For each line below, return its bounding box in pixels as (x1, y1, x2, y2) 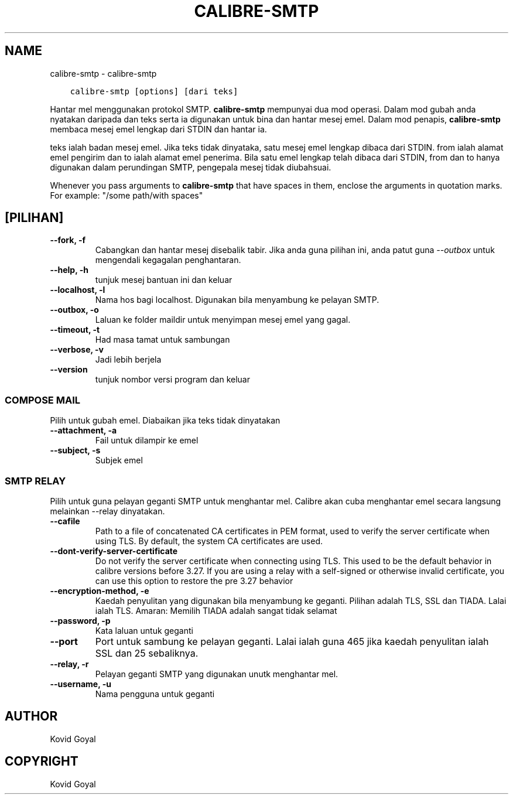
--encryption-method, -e (50, 585, 149, 596)
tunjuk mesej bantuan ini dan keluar (95, 275, 232, 285)
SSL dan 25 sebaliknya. (95, 647, 199, 659)
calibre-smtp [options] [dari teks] (70, 86, 238, 96)
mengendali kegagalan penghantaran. (95, 255, 241, 265)
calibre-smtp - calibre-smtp (50, 68, 157, 78)
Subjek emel (95, 455, 143, 466)
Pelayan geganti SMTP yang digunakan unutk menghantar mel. (95, 668, 338, 679)
